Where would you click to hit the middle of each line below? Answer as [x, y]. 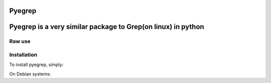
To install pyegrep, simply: [36, 64]
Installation [23, 54]
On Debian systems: [30, 74]
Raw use [20, 41]
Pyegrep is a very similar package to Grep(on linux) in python [107, 27]
